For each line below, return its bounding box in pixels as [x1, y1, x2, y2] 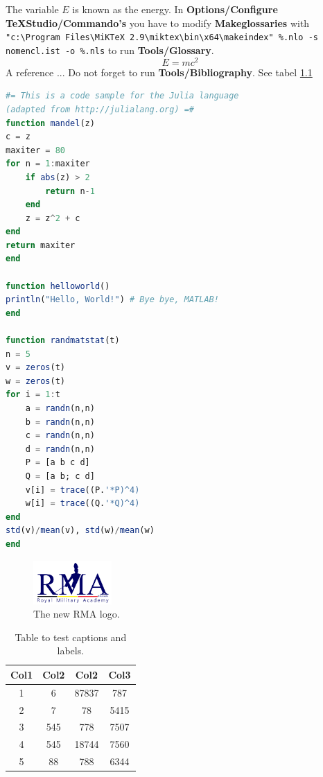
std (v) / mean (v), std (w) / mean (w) [6, 525, 155, 536]
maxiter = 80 [6, 145, 65, 155]
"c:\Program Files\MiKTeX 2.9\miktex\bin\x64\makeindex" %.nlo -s [6, 33, 319, 43]
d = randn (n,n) [25, 444, 95, 454]
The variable [6, 2, 59, 17]
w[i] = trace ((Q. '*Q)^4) [25, 498, 140, 509]
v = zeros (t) [6, 363, 65, 373]
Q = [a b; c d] [25, 471, 95, 481]
